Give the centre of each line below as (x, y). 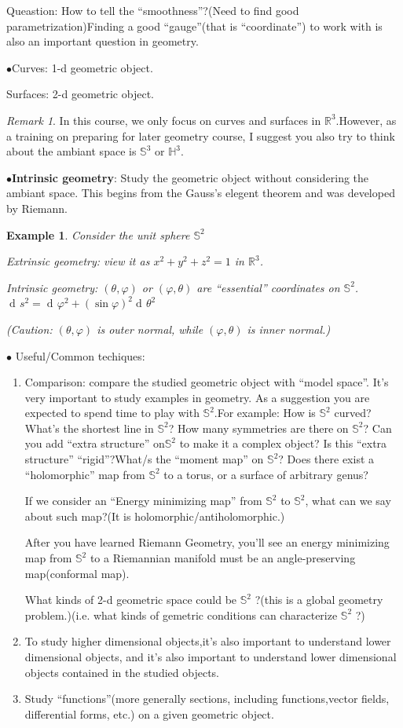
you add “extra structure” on (95, 443)
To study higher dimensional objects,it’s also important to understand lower (208, 641)
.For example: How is (265, 413)
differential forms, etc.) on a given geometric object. (149, 713)
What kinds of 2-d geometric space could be (131, 600)
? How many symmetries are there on (258, 428)
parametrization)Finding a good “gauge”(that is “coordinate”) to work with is (194, 26)
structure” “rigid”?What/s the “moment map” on (144, 459)
